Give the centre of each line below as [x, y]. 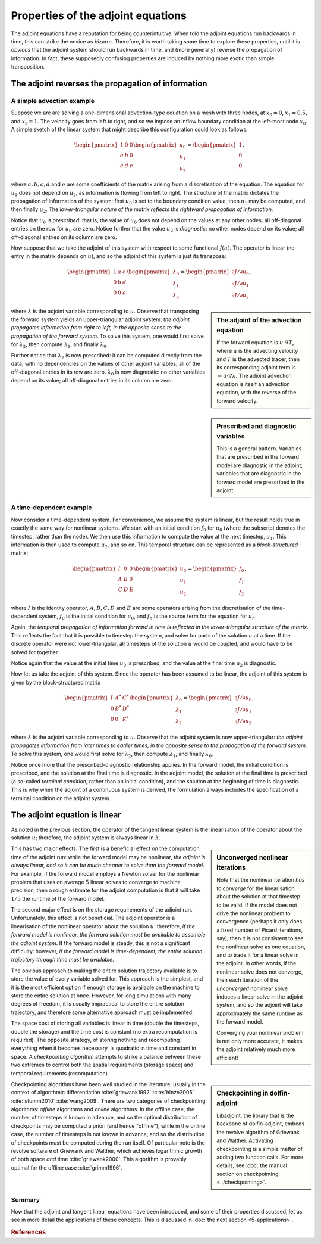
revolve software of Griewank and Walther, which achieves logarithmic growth [106, 1151]
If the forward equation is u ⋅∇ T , [255, 342]
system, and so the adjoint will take [259, 1005]
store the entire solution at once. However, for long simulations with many [101, 996]
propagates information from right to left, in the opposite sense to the [96, 328]
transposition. [28, 67]
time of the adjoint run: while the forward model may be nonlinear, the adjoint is [108, 857]
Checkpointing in [243, 1093]
